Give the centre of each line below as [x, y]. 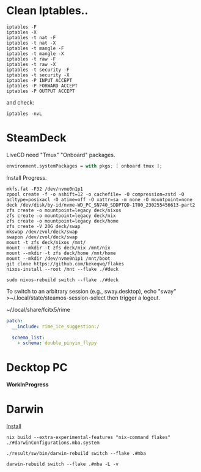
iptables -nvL [24, 114]
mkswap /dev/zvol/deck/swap [42, 232]
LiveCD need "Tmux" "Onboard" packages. [61, 155]
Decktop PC [37, 368]
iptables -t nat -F [31, 37]
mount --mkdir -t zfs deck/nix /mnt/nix [59, 248]
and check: [20, 102]
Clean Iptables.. [47, 11]
